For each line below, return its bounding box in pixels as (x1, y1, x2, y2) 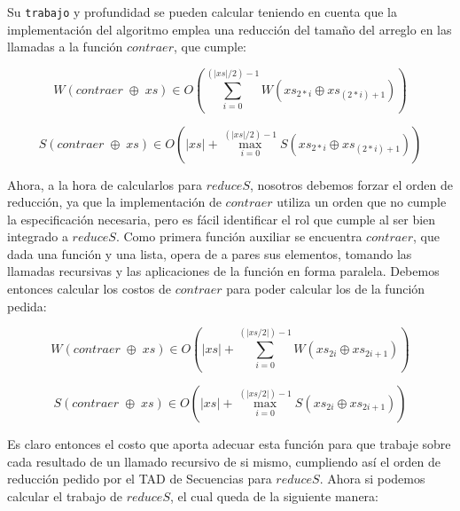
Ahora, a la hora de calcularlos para (7, 175, 202, 193)
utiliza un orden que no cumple (277, 193, 447, 211)
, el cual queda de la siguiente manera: (169, 486, 378, 505)
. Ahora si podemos (319, 469, 425, 488)
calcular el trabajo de (7, 486, 122, 505)
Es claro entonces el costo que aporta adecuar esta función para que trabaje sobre (7, 434, 451, 452)
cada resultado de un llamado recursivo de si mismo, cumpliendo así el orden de (7, 452, 441, 470)
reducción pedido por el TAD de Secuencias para (7, 469, 272, 488)
